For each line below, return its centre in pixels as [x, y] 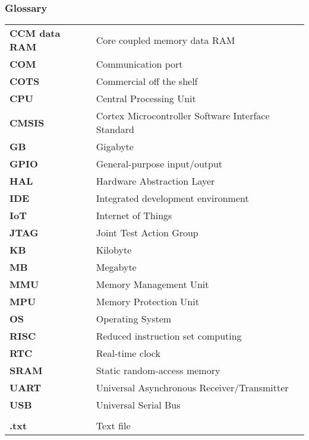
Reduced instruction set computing [169, 336]
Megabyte [116, 267]
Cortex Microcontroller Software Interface [183, 116]
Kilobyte [114, 250]
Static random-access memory [158, 371]
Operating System [134, 319]
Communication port [139, 64]
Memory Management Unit [152, 284]
